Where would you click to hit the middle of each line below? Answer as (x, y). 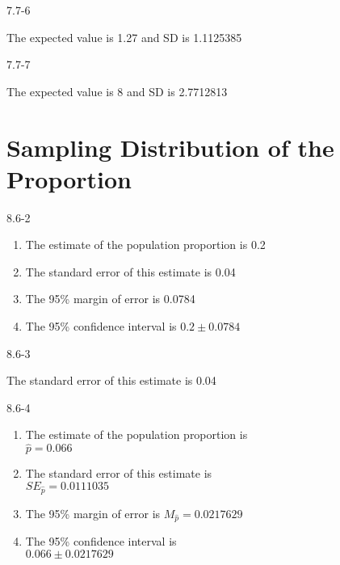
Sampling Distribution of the (170, 147)
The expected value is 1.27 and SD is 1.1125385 (124, 37)
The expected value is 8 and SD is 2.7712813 (117, 91)
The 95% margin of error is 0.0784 (110, 299)
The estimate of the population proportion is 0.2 (145, 245)
